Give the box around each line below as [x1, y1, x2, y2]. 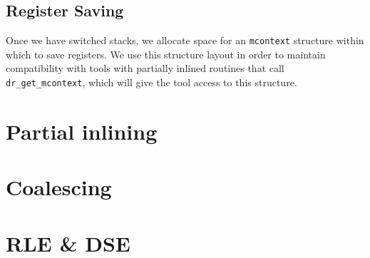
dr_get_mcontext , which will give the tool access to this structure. [6, 75, 297, 90]
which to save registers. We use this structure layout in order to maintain [6, 46, 326, 61]
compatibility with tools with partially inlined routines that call [6, 61, 284, 76]
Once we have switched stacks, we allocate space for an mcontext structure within [6, 33, 364, 48]
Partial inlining [6, 116, 158, 145]
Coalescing [6, 172, 112, 202]
